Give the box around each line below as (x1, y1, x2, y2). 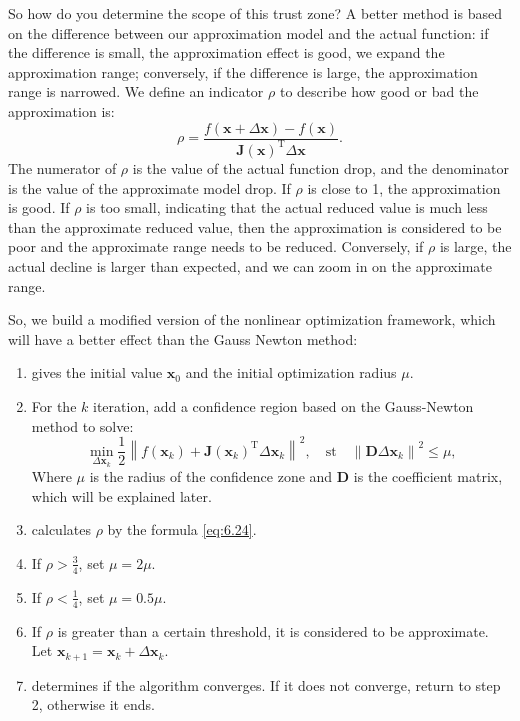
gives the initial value (31, 362, 163, 383)
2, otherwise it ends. (31, 694, 155, 715)
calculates (31, 519, 91, 540)
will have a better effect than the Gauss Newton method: (8, 328, 358, 349)
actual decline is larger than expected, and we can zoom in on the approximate (8, 255, 492, 276)
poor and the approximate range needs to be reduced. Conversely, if (8, 236, 424, 257)
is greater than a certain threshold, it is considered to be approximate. (57, 620, 489, 641)
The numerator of (8, 157, 117, 178)
